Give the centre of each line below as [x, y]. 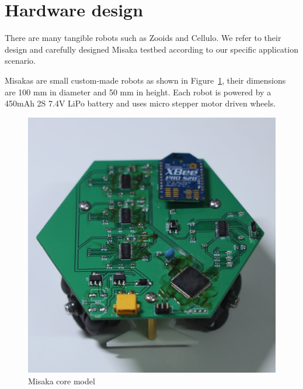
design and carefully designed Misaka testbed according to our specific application [151, 49]
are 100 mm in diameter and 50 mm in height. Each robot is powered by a [138, 92]
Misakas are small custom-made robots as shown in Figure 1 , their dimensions [145, 80]
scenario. [20, 61]
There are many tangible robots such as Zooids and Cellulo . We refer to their [143, 38]
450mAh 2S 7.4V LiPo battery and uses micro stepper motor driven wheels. [140, 103]
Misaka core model [62, 381]
